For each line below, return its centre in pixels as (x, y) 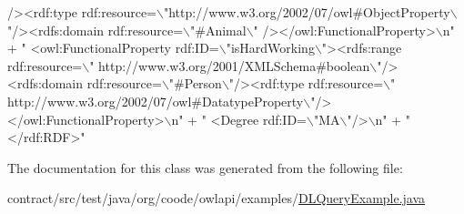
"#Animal (218, 30)
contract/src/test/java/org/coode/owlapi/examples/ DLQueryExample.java (217, 198)
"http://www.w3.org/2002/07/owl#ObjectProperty (307, 12)
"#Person (195, 83)
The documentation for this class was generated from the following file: (205, 167)
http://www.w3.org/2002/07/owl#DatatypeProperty (156, 101)
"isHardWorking (270, 48)
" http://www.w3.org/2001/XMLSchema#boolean (230, 65)
